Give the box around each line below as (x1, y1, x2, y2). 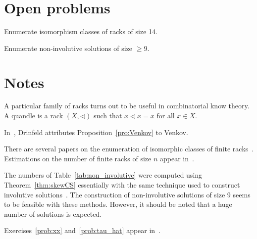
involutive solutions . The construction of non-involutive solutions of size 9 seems (4, 189, 251, 199)
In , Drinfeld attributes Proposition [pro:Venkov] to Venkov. (4, 127, 188, 137)
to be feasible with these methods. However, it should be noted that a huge (4, 199, 232, 209)
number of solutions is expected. (4, 208, 102, 219)
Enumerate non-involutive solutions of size (4, 43, 133, 53)
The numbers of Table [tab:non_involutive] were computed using (4, 170, 203, 180)
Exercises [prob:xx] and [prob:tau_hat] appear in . (4, 225, 161, 236)
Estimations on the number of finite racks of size (4, 153, 152, 163)
